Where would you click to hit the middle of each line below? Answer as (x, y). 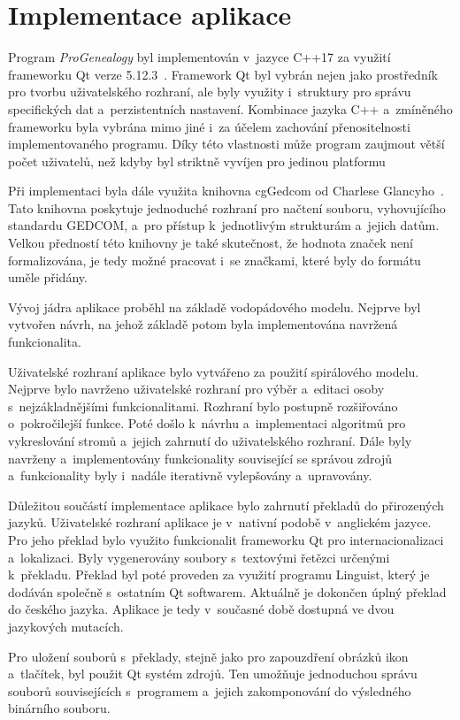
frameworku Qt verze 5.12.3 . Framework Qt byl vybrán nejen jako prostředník (223, 74)
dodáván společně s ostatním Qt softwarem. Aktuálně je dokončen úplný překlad (227, 591)
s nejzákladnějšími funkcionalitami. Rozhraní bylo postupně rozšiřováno (203, 406)
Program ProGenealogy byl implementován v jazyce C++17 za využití (199, 57)
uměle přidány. (48, 277)
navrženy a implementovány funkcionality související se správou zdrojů (200, 458)
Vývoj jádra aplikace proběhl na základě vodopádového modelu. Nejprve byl (215, 306)
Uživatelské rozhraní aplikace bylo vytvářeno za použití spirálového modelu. (214, 371)
